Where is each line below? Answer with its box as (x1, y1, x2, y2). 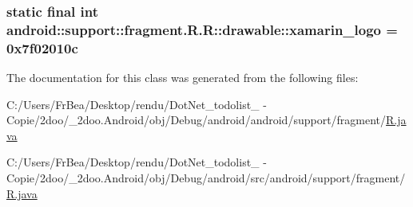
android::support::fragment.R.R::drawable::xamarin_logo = (6, 19, 398, 39)
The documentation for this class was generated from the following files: (6, 69, 359, 86)
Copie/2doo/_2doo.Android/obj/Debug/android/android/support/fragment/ (6, 111, 387, 128)
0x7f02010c (6, 37, 78, 57)
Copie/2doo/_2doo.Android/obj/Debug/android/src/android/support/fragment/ (6, 170, 406, 186)
